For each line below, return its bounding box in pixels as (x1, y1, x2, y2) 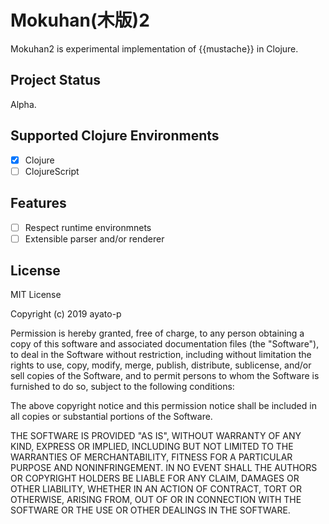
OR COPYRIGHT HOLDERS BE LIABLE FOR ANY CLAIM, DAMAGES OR (10, 472, 300, 485)
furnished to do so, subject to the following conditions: (10, 381, 235, 393)
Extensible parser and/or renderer (24, 232, 165, 245)
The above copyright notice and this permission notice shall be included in (10, 400, 317, 412)
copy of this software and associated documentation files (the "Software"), (10, 338, 320, 350)
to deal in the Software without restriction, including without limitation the (10, 349, 312, 361)
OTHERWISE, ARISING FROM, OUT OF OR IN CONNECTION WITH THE (10, 494, 302, 506)
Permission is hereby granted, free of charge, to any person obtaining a (10, 327, 305, 340)
